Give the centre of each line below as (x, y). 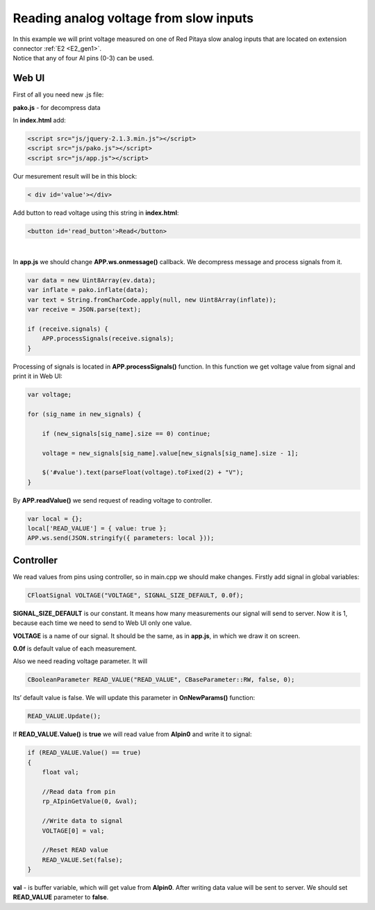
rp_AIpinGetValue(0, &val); (90, 802)
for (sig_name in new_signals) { (84, 414)
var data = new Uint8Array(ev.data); (92, 281)
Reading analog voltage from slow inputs (133, 18)
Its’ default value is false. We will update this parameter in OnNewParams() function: (134, 698)
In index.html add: (39, 120)
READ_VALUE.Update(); (64, 716)
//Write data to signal (82, 821)
